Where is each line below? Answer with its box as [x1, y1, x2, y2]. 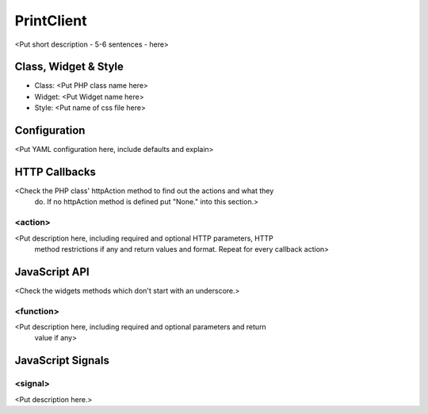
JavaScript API [14, 265, 90, 279]
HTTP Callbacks [14, 165, 97, 178]
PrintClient [14, 12, 87, 29]
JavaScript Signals [14, 354, 110, 367]
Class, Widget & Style [14, 60, 124, 74]
